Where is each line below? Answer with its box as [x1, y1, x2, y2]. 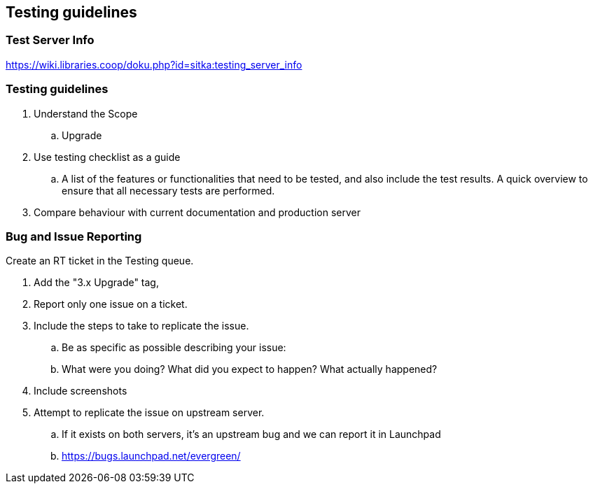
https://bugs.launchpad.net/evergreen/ [62, 450, 241, 462]
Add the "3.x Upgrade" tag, [34, 276, 159, 289]
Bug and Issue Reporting [6, 229, 142, 243]
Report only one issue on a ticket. [34, 298, 188, 311]
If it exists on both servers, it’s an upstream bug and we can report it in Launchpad [62, 428, 441, 441]
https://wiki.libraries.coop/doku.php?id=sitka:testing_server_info [6, 58, 302, 71]
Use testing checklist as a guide [34, 150, 181, 163]
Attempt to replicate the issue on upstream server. [34, 406, 265, 419]
